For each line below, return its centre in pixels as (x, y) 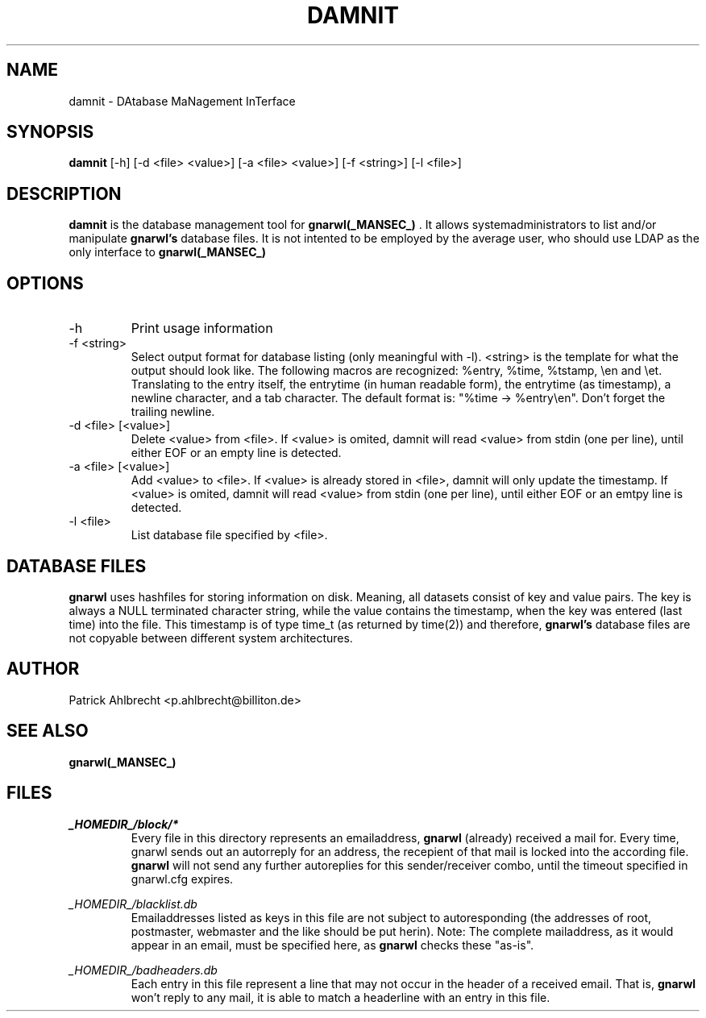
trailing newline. (173, 412)
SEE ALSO (48, 731)
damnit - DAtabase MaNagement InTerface (182, 101)
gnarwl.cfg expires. (182, 879)
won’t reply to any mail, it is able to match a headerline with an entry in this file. (341, 997)
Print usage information (202, 328)
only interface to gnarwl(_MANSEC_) (167, 252)
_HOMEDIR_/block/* (124, 824)
